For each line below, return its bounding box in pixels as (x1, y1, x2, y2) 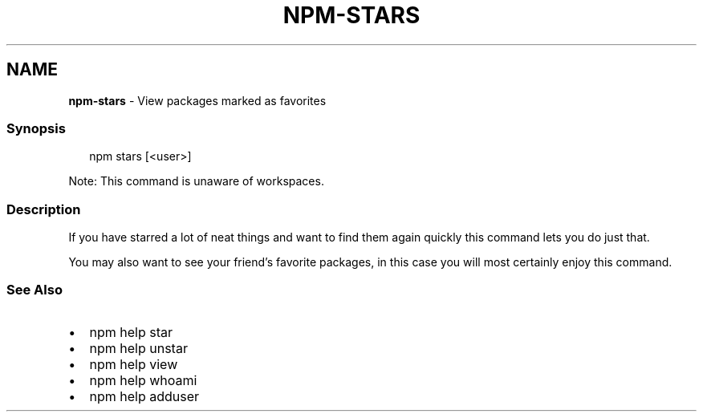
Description (6, 201, 81, 217)
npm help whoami (89, 371, 197, 388)
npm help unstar (89, 339, 188, 356)
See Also (6, 282, 63, 298)
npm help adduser (89, 388, 200, 404)
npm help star (89, 323, 173, 340)
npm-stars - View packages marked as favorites (68, 93, 327, 108)
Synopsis (6, 120, 66, 136)
